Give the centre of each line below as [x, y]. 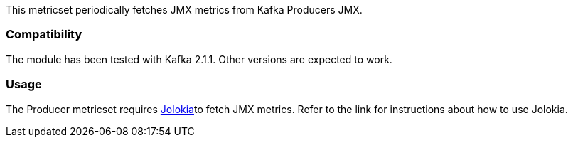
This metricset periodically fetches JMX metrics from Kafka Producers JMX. [184, 10]
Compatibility [44, 35]
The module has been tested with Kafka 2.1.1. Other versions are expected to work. [199, 59]
